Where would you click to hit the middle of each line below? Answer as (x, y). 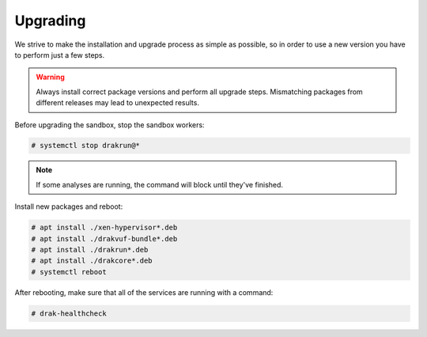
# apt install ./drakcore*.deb (92, 261)
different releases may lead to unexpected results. (117, 103)
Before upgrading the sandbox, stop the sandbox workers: (110, 125)
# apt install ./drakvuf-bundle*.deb (104, 239)
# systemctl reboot (69, 272)
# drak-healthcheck (69, 313)
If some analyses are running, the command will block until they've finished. (160, 184)
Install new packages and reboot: (69, 206)
